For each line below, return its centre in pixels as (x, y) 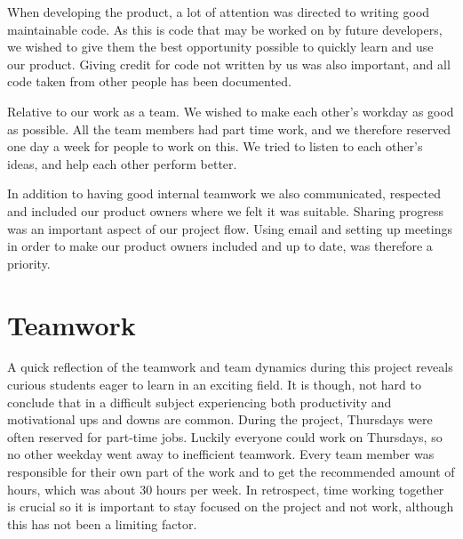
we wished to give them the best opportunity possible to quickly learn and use (220, 47)
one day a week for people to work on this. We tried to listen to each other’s (215, 146)
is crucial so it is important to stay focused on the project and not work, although (231, 507)
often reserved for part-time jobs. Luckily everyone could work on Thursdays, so (225, 436)
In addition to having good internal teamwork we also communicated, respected (224, 193)
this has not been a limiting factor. (102, 523)
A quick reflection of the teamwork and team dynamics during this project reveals (230, 367)
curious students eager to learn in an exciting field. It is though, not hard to (214, 385)
